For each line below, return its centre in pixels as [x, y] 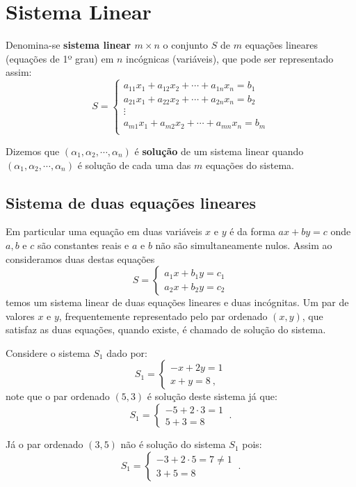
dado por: [127, 352]
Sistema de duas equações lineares [131, 202]
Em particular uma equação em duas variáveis [104, 231]
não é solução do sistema [173, 444]
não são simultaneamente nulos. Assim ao [244, 245]
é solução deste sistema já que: [212, 396]
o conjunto [186, 45]
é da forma [252, 231]
